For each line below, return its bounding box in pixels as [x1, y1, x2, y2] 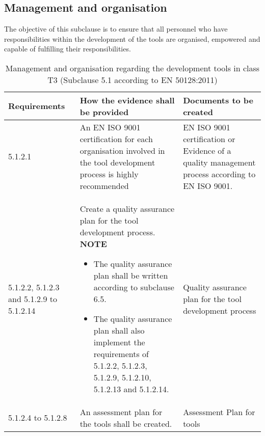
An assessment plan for [79, 405, 163, 418]
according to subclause [93, 281, 174, 293]
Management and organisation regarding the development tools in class [5, 62, 260, 74]
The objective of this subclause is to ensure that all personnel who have [4, 23, 228, 34]
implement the [93, 336, 145, 348]
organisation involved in [79, 144, 165, 156]
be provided [79, 105, 129, 118]
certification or [183, 132, 235, 145]
